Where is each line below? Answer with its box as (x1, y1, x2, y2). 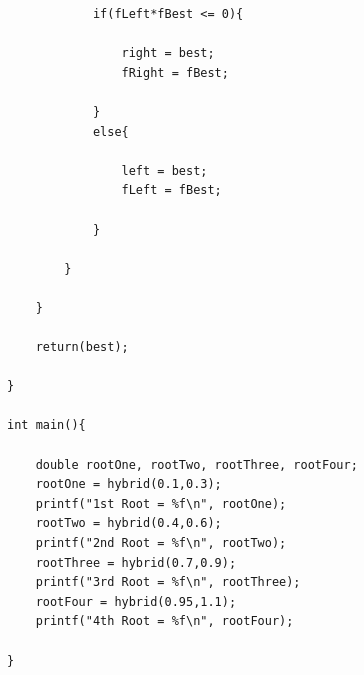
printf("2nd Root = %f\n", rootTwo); (35, 536, 287, 551)
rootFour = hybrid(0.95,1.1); (35, 594, 237, 609)
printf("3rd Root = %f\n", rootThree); (35, 575, 301, 590)
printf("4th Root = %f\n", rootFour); (35, 614, 294, 629)
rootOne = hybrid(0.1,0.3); (35, 477, 222, 492)
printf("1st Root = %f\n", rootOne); (35, 496, 287, 511)
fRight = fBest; (121, 65, 229, 80)
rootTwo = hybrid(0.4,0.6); (35, 516, 222, 531)
